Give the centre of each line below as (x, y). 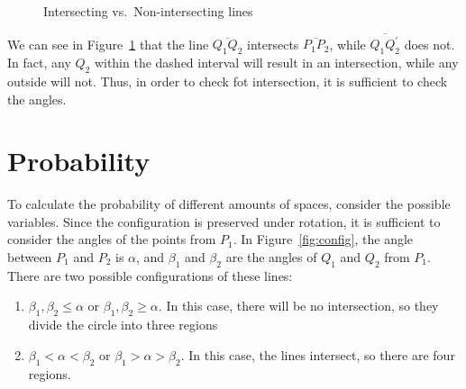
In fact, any (39, 63)
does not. (429, 44)
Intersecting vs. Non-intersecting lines (148, 11)
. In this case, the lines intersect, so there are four (318, 354)
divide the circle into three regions (123, 325)
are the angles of (271, 257)
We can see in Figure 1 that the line (108, 44)
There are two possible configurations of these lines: (150, 275)
